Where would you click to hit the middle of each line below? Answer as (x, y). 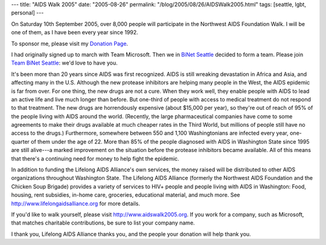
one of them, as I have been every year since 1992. (75, 33)
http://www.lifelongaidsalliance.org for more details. (76, 203)
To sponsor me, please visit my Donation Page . (70, 43)
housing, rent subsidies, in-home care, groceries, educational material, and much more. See (126, 195)
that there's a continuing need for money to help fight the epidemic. (95, 158)
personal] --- (27, 13)
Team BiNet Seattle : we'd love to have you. (64, 63)
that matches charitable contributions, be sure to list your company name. (103, 223)
